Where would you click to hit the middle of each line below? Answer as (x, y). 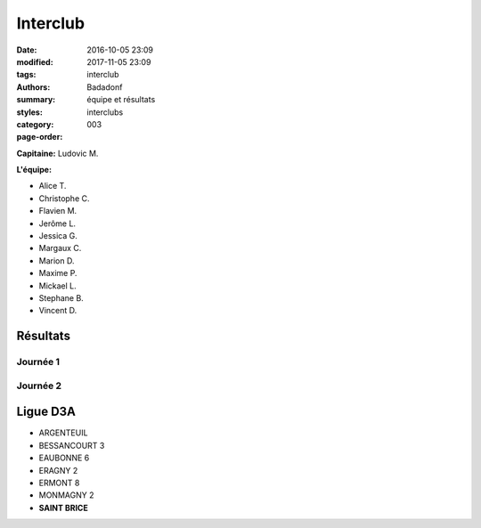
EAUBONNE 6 (64, 458)
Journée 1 (38, 362)
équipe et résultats (121, 100)
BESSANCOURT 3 (72, 445)
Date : (27, 50)
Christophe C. (64, 198)
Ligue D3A (46, 412)
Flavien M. (58, 211)
